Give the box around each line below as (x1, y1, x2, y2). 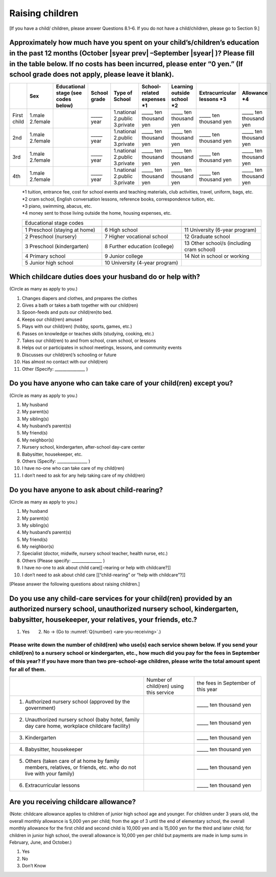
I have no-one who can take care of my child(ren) (22, 465, 125, 471)
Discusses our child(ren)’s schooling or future (22, 352, 117, 358)
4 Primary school (25, 253, 65, 260)
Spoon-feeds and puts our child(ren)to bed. (22, 309, 113, 315)
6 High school (104, 226, 138, 233)
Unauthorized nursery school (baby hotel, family (25, 716, 140, 723)
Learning (171, 83, 193, 90)
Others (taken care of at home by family (25, 757, 119, 764)
